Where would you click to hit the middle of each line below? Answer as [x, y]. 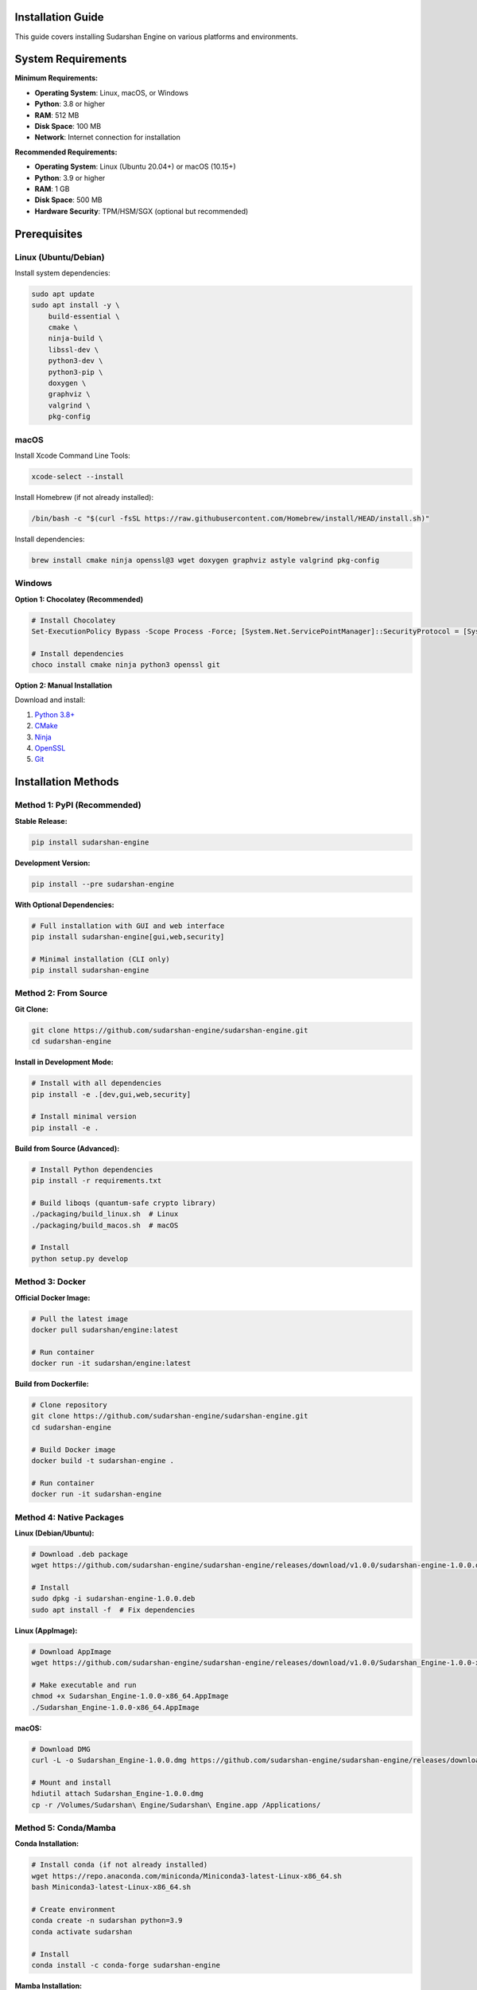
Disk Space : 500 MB [68, 200]
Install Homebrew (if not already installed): [84, 497]
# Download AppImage [71, 1651]
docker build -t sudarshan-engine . [103, 1461]
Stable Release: [41, 821]
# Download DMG [61, 1749]
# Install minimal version [84, 1117]
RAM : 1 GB [52, 189]
